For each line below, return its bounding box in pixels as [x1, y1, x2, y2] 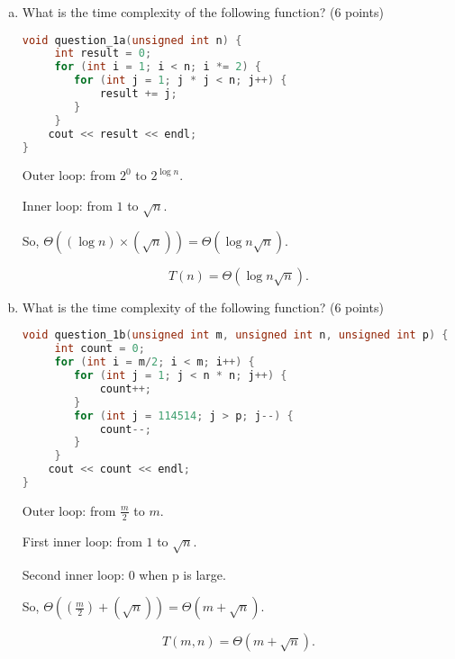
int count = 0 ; [54, 342, 145, 356]
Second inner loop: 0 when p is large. [22, 564, 226, 583]
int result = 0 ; [54, 47, 152, 60]
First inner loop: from [22, 531, 142, 550]
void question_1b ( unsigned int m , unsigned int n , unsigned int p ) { [22, 329, 449, 342]
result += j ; [99, 87, 177, 101]
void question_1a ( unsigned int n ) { [22, 33, 242, 47]
